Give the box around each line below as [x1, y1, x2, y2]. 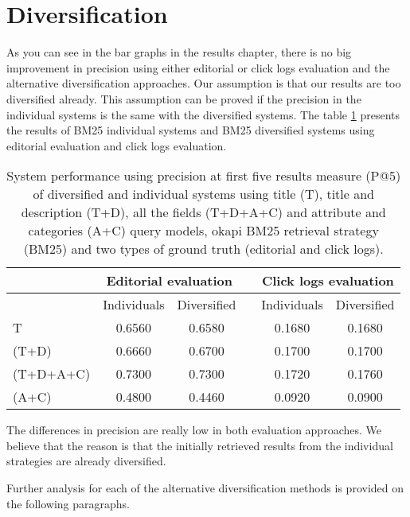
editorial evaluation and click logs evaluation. [6, 137, 227, 154]
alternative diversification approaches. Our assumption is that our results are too [6, 75, 401, 91]
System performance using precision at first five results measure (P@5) [6, 166, 401, 185]
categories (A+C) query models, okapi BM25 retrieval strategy [28, 221, 379, 240]
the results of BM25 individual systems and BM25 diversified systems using [6, 122, 375, 138]
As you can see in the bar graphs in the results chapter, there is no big [6, 44, 352, 60]
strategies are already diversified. [6, 453, 166, 469]
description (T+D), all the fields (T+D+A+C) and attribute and [21, 203, 386, 222]
